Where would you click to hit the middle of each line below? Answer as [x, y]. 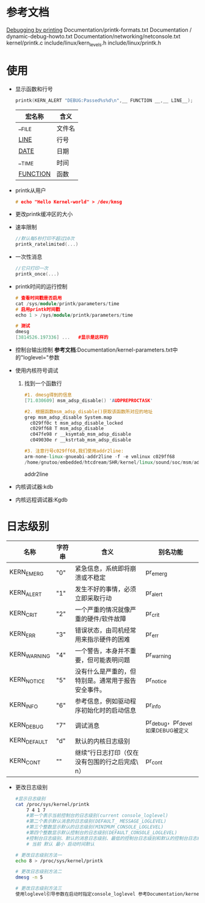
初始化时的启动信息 [108, 710]
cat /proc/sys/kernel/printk [52, 804]
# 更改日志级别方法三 [38, 888]
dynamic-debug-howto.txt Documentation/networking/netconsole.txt [94, 36]
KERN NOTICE [27, 680]
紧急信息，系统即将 [102, 568]
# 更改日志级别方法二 [38, 872]
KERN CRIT [23, 614]
